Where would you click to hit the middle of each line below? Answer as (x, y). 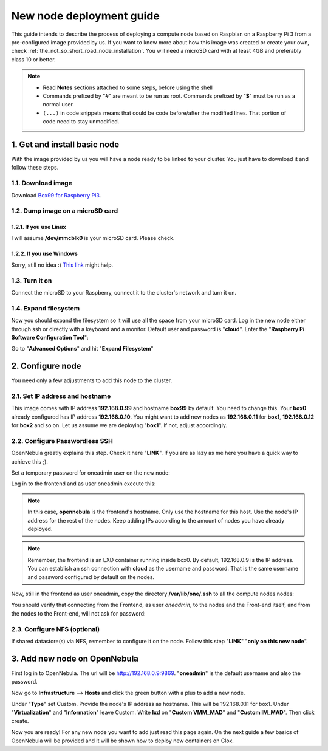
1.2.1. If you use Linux (39, 227)
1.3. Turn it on (32, 281)
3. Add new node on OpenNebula (75, 658)
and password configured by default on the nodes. (91, 577)
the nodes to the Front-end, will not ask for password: (78, 613)
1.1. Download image (42, 183)
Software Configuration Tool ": (50, 337)
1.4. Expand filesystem (46, 308)
